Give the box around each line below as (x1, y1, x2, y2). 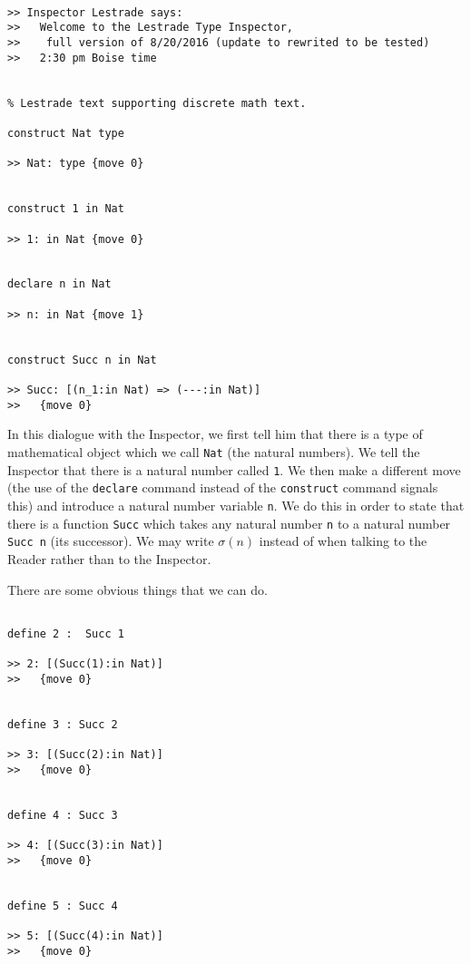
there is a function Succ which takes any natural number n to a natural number (7, 513, 451, 532)
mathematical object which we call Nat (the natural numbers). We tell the (7, 442, 420, 461)
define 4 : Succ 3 (7, 808, 118, 822)
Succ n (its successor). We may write (7, 531, 214, 550)
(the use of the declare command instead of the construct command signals (7, 478, 438, 497)
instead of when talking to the (259, 531, 427, 550)
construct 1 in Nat (7, 202, 124, 216)
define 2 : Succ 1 (7, 627, 124, 640)
